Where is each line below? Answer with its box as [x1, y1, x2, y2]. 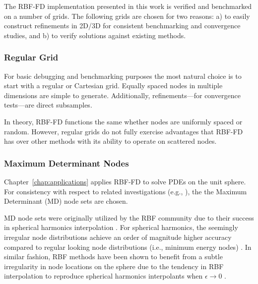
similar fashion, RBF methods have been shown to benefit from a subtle [4, 251, 223, 262]
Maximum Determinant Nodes [4, 157, 129, 169]
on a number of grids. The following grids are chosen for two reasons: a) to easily [4, 10, 250, 21]
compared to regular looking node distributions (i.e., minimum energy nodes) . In [4, 241, 252, 252]
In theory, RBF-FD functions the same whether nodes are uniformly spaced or [4, 116, 243, 126]
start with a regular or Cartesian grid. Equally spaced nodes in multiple [4, 80, 223, 91]
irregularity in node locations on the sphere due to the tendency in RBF [4, 261, 224, 271]
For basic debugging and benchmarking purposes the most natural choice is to [4, 70, 242, 81]
